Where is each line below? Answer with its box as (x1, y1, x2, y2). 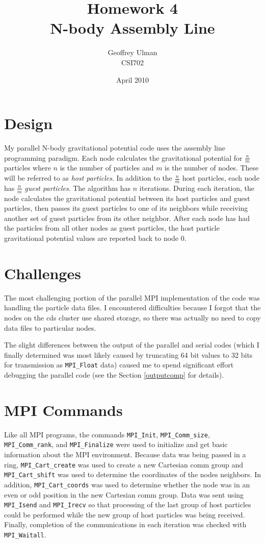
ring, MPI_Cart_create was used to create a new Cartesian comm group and (4, 459, 244, 470)
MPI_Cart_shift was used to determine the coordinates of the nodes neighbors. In (4, 469, 261, 480)
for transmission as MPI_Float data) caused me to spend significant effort (4, 359, 234, 370)
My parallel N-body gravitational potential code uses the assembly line (4, 142, 226, 153)
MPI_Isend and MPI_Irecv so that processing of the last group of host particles (4, 499, 251, 510)
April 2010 (116, 74, 149, 85)
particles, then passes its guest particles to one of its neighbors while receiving (4, 203, 248, 213)
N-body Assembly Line (50, 17, 215, 38)
